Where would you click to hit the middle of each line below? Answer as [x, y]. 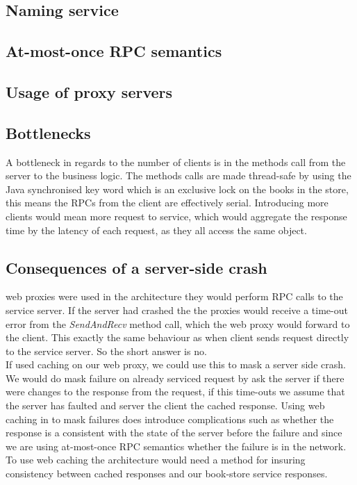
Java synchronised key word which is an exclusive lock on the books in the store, [177, 189]
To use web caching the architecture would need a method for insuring [156, 460]
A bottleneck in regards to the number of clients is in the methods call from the [176, 162]
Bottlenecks [48, 132]
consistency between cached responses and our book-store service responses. [167, 474]
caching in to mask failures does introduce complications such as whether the [170, 419]
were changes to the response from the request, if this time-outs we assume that [175, 392]
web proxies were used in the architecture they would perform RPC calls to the [174, 296]
